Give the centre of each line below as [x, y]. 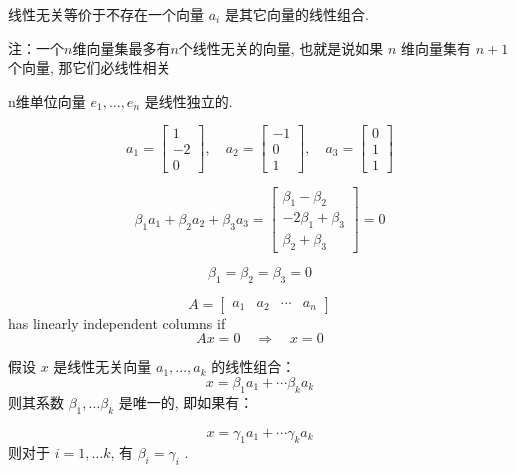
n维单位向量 [47, 100]
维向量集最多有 [121, 47]
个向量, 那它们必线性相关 [89, 67]
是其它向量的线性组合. [296, 14]
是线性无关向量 [102, 366]
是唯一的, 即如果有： [186, 401]
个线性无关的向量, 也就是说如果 [281, 47]
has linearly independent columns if [117, 322]
